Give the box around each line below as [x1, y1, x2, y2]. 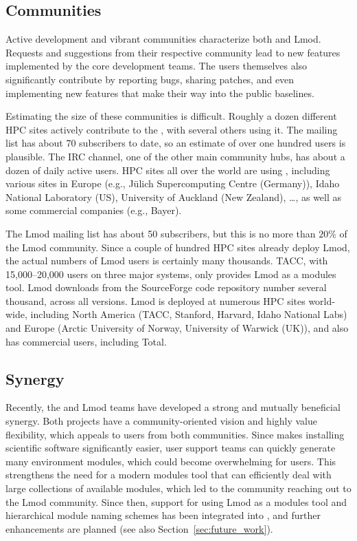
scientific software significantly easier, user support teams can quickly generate [5, 441, 336, 455]
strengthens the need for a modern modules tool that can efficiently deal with [5, 467, 332, 482]
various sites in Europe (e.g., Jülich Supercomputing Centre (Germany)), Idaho [5, 176, 340, 191]
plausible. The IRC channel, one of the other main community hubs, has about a [5, 149, 345, 163]
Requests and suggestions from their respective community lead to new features [5, 45, 341, 59]
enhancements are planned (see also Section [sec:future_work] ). [5, 521, 273, 535]
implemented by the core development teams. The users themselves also [5, 59, 308, 73]
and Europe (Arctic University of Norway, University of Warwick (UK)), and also [5, 321, 349, 335]
